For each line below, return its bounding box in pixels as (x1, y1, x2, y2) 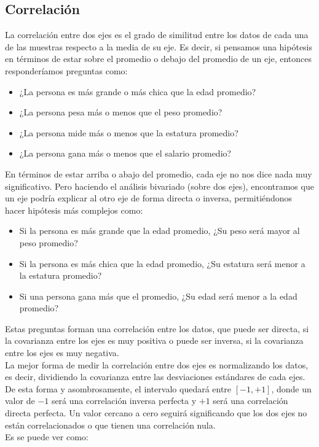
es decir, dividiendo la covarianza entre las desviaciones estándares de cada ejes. (5, 370, 305, 383)
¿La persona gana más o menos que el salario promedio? (19, 147, 232, 160)
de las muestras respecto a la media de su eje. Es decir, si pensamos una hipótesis (5, 40, 313, 53)
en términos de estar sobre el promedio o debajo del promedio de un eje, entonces (5, 52, 312, 65)
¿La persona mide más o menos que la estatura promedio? (19, 126, 238, 139)
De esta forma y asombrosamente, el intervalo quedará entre (5, 382, 232, 395)
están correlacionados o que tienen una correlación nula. (5, 418, 216, 431)
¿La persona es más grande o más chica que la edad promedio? (19, 85, 256, 98)
